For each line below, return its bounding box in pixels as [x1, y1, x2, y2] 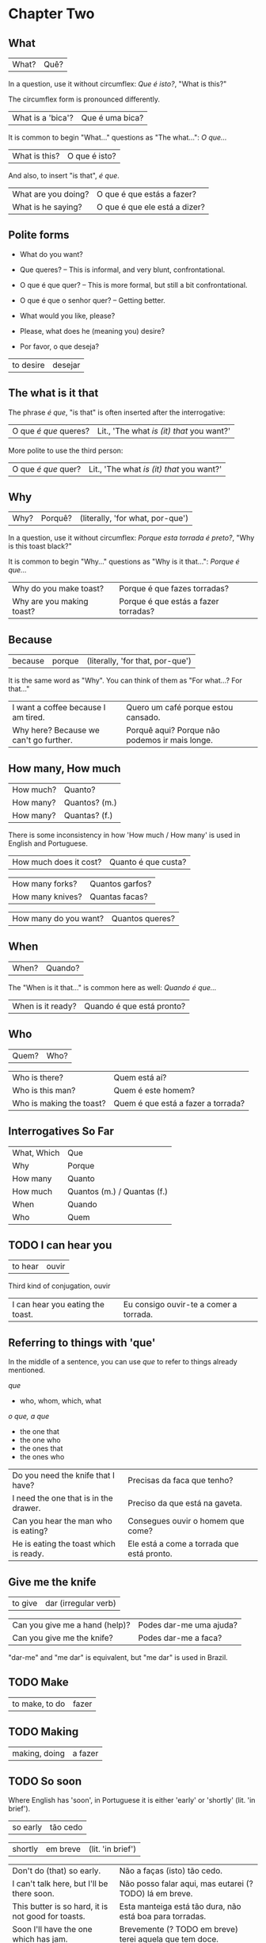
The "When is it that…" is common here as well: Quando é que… [8, 982, 217, 992]
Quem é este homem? [113, 1084, 196, 1096]
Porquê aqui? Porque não [126, 725, 220, 736]
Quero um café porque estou [126, 702, 234, 713]
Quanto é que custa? [109, 857, 187, 868]
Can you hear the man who [12, 1516, 112, 1527]
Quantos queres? [111, 913, 176, 924]
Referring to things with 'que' [8, 1336, 156, 1349]
